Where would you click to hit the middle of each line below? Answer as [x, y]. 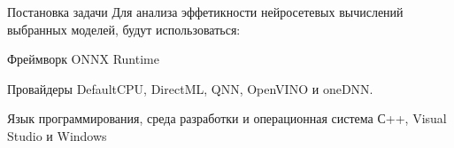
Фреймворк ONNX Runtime [83, 59]
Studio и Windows [57, 135]
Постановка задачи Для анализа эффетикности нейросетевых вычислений [205, 12]
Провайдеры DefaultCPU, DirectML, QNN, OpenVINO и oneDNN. [190, 88]
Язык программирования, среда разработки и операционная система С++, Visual [227, 118]
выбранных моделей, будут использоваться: [124, 29]
